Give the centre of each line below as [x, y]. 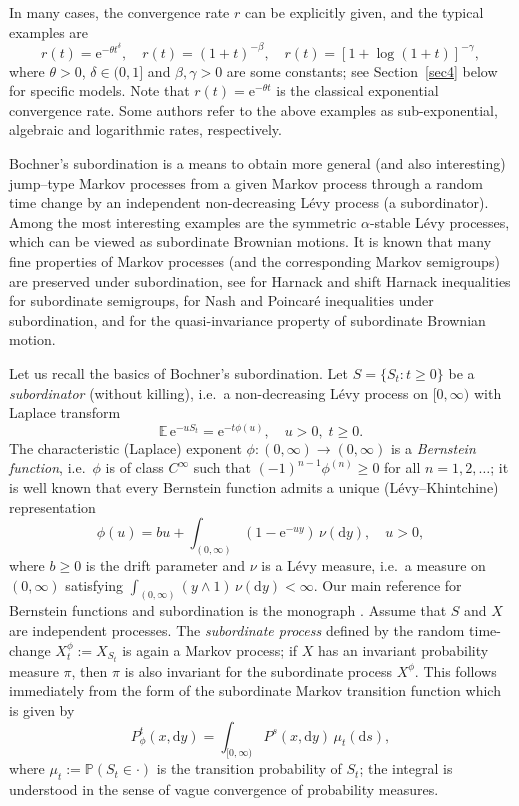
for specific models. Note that [99, 90]
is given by [42, 709]
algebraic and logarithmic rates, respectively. [145, 129]
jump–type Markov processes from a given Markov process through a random [246, 182]
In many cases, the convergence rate [119, 12]
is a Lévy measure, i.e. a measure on [373, 565]
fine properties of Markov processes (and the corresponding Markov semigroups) [254, 261]
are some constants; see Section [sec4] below [362, 70]
